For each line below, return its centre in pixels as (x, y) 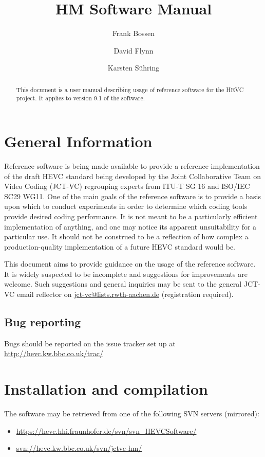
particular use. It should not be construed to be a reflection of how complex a (126, 236)
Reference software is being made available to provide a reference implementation (132, 165)
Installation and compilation (106, 389)
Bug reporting (43, 322)
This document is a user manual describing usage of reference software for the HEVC (130, 89)
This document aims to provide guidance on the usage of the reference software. (130, 264)
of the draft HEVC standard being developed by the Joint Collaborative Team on (132, 176)
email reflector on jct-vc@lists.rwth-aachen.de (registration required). (125, 294)
